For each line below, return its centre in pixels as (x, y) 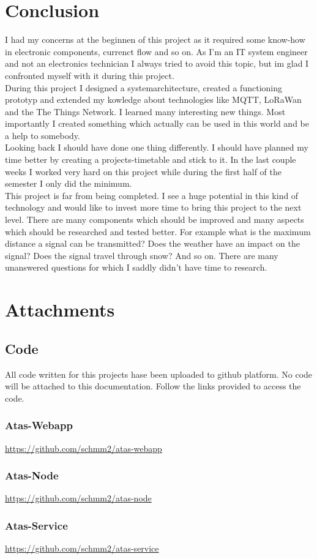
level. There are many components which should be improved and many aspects (155, 219)
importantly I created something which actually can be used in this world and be (157, 123)
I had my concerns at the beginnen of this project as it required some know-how (155, 39)
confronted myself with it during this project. (90, 75)
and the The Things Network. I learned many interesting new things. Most (145, 111)
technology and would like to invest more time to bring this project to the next (153, 207)
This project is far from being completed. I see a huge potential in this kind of (152, 195)
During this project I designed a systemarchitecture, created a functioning (144, 87)
